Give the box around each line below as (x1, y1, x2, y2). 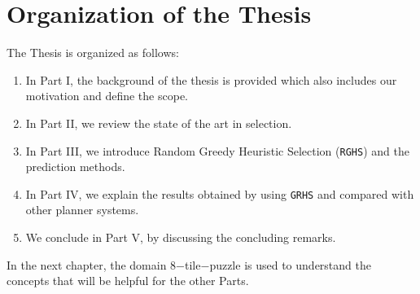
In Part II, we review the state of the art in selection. (25, 114, 292, 131)
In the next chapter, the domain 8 (7, 256, 177, 273)
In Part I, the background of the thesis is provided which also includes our (25, 71, 397, 88)
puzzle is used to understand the (209, 256, 371, 273)
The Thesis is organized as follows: (7, 44, 179, 61)
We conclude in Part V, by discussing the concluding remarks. (25, 229, 336, 245)
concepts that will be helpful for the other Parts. (7, 272, 249, 289)
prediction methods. (25, 158, 125, 175)
